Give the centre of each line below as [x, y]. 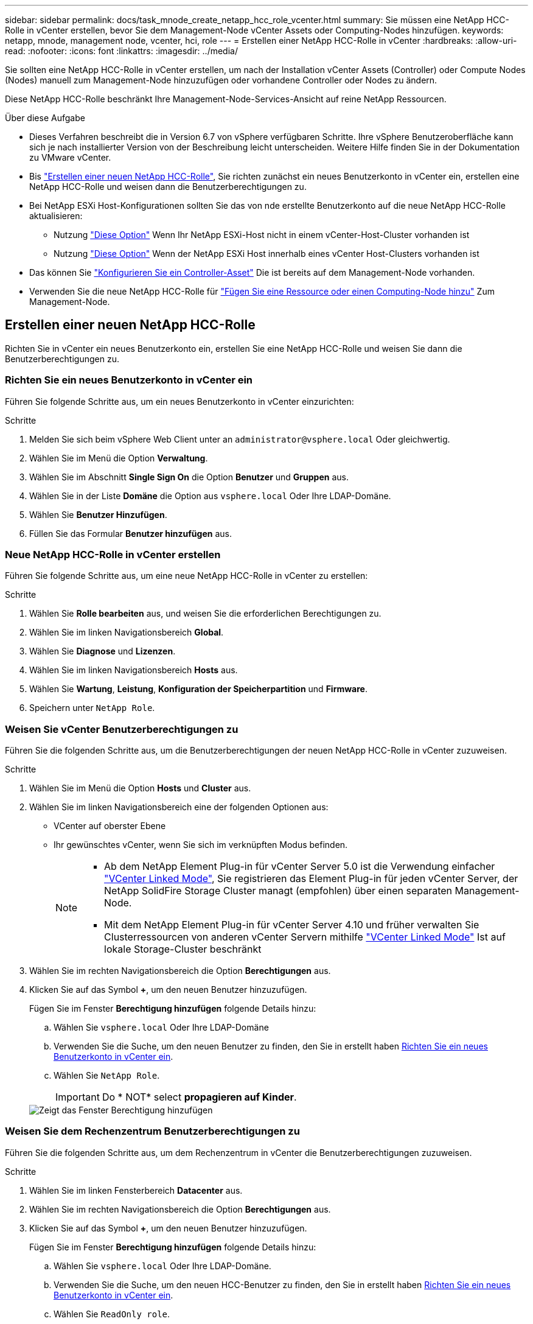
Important [78, 1097]
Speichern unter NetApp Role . [92, 708]
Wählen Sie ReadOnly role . [112, 1314]
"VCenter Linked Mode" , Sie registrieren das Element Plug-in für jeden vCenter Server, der [311, 879]
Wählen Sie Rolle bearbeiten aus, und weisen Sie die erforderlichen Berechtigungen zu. [205, 614]
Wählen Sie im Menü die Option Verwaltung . [119, 458]
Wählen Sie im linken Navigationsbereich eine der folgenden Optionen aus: [179, 807]
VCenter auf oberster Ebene [110, 826]
